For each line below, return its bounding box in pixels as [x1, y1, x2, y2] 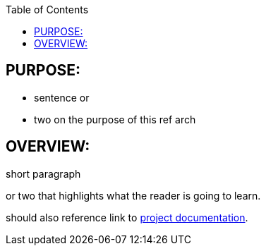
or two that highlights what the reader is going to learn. [6, 189, 261, 202]
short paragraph [6, 167, 81, 180]
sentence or [34, 91, 90, 104]
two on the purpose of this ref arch [34, 113, 196, 125]
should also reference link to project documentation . [6, 211, 248, 224]
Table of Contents [6, 4, 89, 16]
